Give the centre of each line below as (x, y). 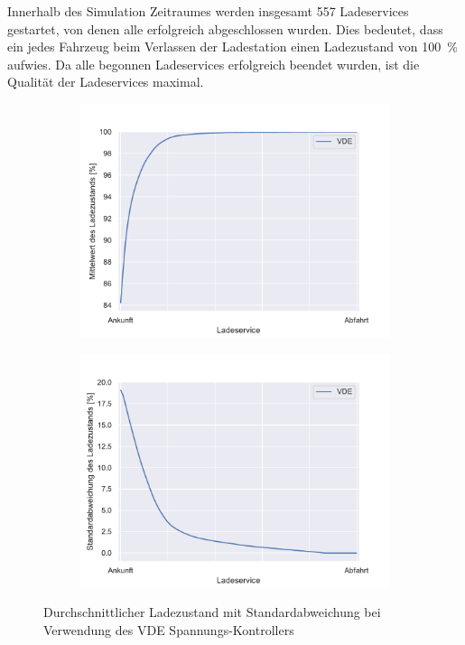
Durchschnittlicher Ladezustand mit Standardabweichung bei (212, 612)
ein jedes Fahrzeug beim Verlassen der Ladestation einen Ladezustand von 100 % (232, 47)
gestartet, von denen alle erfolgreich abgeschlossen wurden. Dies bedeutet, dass (225, 28)
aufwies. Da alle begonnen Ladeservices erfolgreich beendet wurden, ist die (214, 64)
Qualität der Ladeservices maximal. (106, 82)
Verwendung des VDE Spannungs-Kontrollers (169, 629)
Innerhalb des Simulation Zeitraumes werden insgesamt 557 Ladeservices (208, 11)
